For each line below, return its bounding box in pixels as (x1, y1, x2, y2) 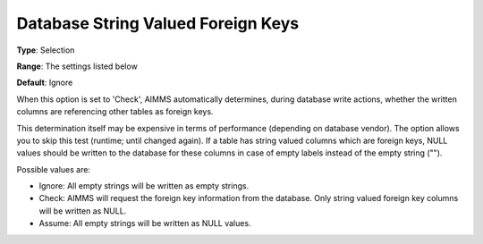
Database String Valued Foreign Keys (16, 13, 300, 33)
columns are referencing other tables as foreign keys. (16, 106, 214, 117)
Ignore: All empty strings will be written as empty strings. (38, 181, 250, 191)
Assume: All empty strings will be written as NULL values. (38, 218, 251, 229)
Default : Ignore (16, 77, 73, 88)
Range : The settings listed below (16, 61, 138, 72)
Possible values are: (16, 164, 91, 174)
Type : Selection (16, 45, 75, 55)
